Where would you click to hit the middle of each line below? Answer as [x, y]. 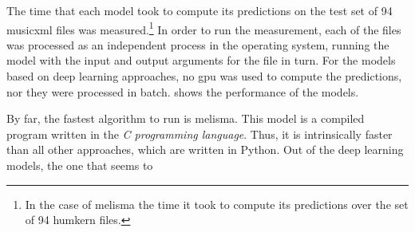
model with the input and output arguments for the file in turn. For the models [201, 60]
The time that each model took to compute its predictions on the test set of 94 [200, 10]
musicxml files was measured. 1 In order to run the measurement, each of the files [204, 28]
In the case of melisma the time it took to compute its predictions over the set [217, 204]
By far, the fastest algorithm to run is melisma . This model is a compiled [186, 118]
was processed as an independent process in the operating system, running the [198, 44]
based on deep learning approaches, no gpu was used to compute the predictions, [204, 76]
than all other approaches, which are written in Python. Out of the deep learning [205, 149]
